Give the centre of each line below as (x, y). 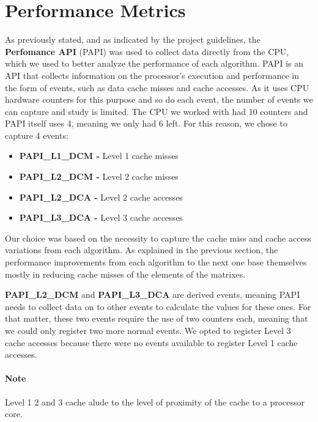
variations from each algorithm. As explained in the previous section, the (142, 250)
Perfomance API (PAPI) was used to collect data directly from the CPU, (147, 51)
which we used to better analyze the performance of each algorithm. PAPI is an (154, 63)
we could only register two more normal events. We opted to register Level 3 (148, 330)
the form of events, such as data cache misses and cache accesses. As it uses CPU (157, 87)
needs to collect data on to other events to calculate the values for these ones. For (158, 306)
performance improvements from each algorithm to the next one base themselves (156, 262)
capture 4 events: (37, 135)
